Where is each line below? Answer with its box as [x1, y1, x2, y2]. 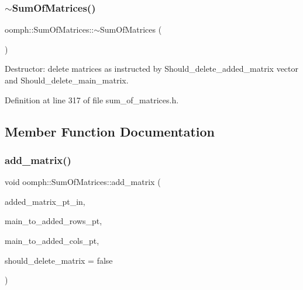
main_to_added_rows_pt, [5, 215, 102, 227]
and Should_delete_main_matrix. [5, 74, 129, 86]
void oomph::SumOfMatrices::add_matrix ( [5, 176, 161, 188]
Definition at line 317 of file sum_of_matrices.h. [5, 93, 179, 106]
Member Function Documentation [5, 122, 215, 140]
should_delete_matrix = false [5, 254, 113, 266]
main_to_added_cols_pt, [5, 234, 99, 246]
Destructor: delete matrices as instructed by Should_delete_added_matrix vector [5, 62, 299, 75]
